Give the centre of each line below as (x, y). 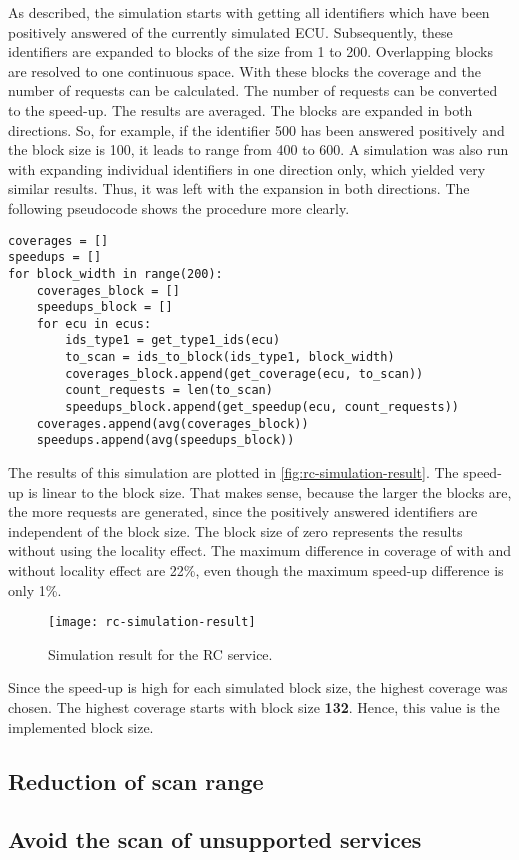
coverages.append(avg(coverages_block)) (172, 423)
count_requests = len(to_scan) (169, 390)
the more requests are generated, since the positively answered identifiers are (243, 511)
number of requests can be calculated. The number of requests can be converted (253, 90)
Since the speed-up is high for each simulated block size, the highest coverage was (258, 687)
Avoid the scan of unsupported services (215, 839)
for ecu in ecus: (94, 323)
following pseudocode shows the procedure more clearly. (179, 207)
